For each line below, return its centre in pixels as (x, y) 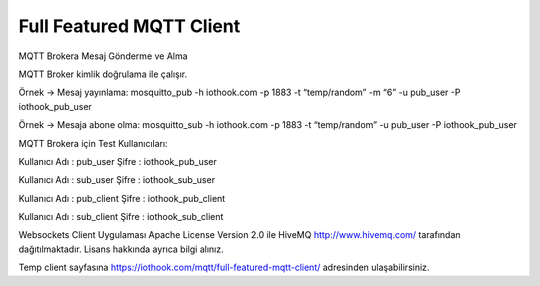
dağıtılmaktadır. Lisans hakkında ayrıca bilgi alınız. (121, 249)
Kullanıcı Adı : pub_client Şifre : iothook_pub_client (122, 198)
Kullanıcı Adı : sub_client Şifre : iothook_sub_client (121, 217)
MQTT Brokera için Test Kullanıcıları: (93, 143)
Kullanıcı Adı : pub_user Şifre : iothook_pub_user (117, 161)
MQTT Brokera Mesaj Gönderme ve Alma (103, 56)
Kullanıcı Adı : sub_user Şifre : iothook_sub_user (116, 180)
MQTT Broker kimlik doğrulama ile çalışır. (103, 74)
